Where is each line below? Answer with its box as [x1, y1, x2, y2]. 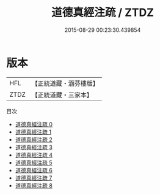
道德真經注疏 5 [15, 159, 53, 166]
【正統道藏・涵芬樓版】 [31, 79, 100, 88]
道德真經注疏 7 [15, 174, 53, 182]
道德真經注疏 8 [15, 182, 53, 189]
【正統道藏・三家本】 [31, 90, 93, 99]
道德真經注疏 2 [15, 136, 53, 143]
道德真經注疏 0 [15, 120, 53, 128]
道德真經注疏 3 [15, 143, 53, 151]
